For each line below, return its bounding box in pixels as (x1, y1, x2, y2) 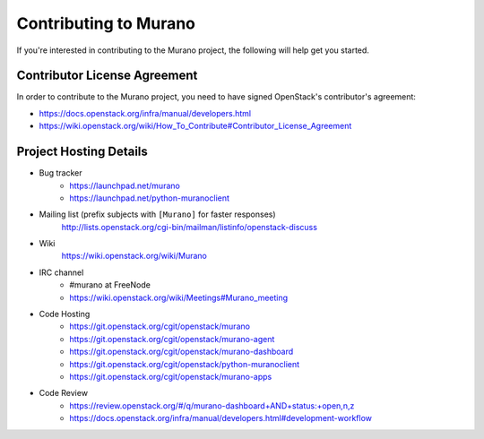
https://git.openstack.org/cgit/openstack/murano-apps (69, 372, 272, 382)
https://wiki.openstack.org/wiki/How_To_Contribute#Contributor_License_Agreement (39, 121, 352, 132)
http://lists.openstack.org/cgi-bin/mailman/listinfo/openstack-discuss (61, 221, 318, 232)
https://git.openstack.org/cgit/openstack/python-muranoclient (69, 358, 300, 369)
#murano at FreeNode (69, 280, 151, 290)
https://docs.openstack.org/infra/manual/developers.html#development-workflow (69, 413, 372, 424)
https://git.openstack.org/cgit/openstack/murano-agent (69, 333, 275, 344)
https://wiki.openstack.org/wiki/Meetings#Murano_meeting (69, 292, 289, 303)
